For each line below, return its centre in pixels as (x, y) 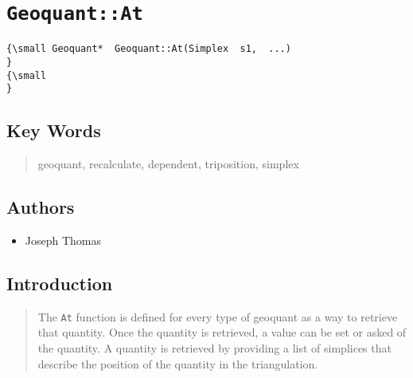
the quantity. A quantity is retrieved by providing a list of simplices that (214, 347)
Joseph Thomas (63, 240)
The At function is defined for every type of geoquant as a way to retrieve (218, 316)
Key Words (54, 130)
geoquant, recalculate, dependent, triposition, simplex (168, 164)
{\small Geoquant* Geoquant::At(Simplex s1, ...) (149, 49)
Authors (41, 207)
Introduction (60, 283)
